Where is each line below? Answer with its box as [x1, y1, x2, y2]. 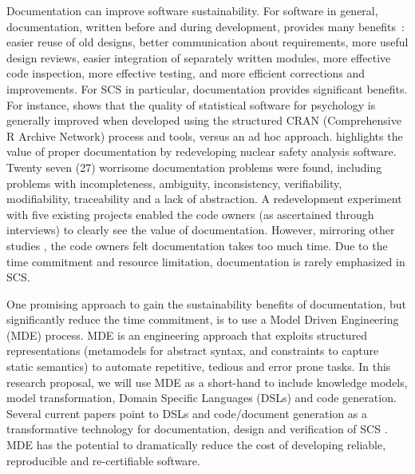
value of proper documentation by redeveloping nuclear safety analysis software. [6, 143, 397, 160]
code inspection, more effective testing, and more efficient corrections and [6, 65, 366, 82]
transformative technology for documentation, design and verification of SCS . [6, 420, 388, 437]
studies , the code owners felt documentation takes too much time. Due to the [6, 237, 388, 253]
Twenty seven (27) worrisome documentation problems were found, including [6, 158, 382, 175]
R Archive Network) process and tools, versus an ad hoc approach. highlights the [6, 127, 403, 144]
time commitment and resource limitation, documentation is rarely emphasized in [6, 253, 405, 269]
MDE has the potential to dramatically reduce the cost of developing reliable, [6, 436, 386, 453]
